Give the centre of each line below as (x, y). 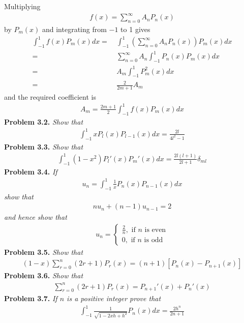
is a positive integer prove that (114, 298)
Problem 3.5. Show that (44, 252)
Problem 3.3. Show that (44, 146)
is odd (154, 240)
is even (155, 230)
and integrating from (74, 29)
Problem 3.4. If (31, 171)
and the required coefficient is (50, 96)
